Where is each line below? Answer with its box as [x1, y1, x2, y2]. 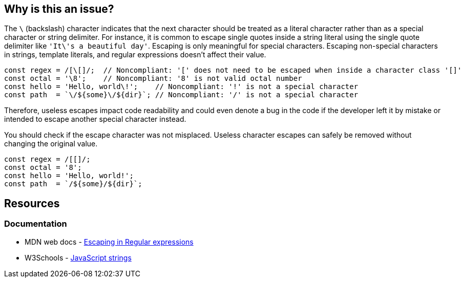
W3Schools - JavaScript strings [25, 253, 132, 262]
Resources [4, 197, 60, 210]
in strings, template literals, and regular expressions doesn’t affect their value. [4, 50, 266, 59]
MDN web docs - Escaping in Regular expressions [25, 237, 194, 246]
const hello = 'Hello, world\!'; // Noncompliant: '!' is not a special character [4, 82, 358, 91]
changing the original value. [4, 139, 98, 148]
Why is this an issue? [4, 3, 114, 15]
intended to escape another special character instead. [4, 115, 186, 124]
